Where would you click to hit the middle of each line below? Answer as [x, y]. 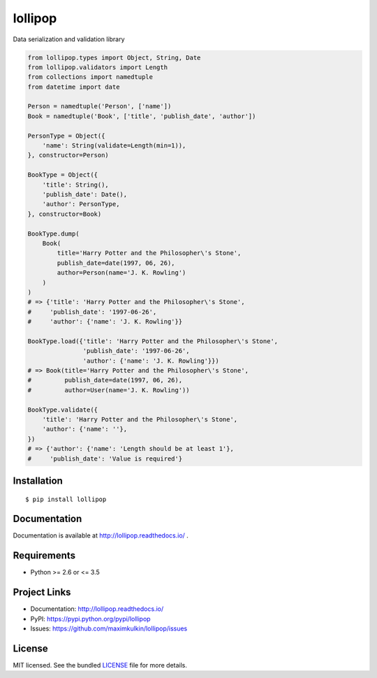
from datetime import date [74, 87]
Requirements [44, 556]
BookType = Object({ [62, 175]
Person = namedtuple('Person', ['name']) [99, 106]
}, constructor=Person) [68, 155]
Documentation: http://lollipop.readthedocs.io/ [97, 609]
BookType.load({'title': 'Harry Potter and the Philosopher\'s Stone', [153, 341]
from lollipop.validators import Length [97, 67]
